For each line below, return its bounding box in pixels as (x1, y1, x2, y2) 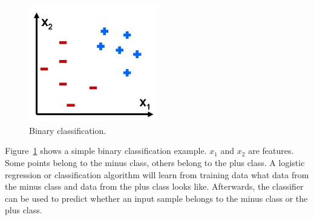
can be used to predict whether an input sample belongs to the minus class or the (5, 192, 308, 204)
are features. (248, 144, 294, 157)
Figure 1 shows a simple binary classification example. (5, 144, 207, 157)
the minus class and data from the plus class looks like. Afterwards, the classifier (5, 180, 304, 193)
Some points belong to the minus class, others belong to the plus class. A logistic (5, 156, 305, 169)
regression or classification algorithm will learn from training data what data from (5, 168, 309, 181)
